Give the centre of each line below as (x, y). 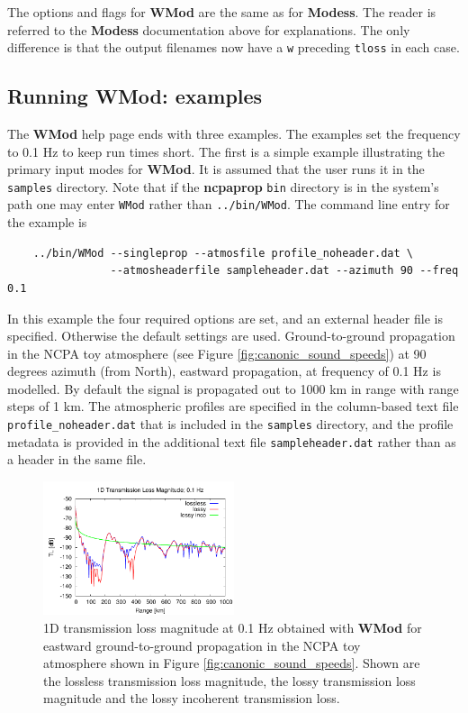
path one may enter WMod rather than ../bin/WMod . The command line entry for (229, 204)
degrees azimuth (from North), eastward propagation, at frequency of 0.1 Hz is (224, 371)
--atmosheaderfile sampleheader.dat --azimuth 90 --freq (284, 271)
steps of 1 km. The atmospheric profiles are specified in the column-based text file (233, 406)
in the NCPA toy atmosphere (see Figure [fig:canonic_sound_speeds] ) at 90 (217, 353)
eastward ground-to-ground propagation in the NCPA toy (202, 645)
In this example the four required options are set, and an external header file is (225, 318)
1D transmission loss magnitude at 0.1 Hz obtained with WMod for (233, 627)
